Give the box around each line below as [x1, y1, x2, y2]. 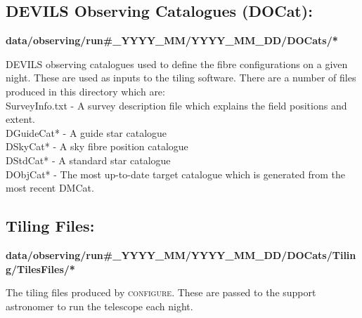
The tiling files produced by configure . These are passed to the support [6, 285, 316, 300]
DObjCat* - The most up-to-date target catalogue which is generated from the [6, 166, 346, 181]
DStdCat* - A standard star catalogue [6, 152, 171, 167]
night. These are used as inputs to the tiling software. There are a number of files [6, 70, 356, 85]
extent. [6, 112, 35, 126]
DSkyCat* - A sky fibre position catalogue [6, 139, 188, 154]
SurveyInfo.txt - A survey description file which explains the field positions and [6, 98, 347, 112]
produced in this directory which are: [6, 84, 165, 98]
